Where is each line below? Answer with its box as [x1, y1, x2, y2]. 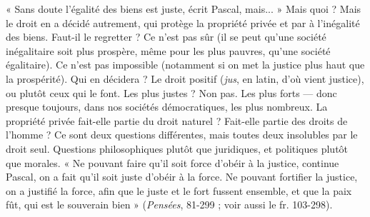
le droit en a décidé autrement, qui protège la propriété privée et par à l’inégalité [6, 15, 360, 30]
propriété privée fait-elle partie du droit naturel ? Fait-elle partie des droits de [6, 113, 348, 128]
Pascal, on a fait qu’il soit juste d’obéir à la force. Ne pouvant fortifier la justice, [6, 169, 358, 184]
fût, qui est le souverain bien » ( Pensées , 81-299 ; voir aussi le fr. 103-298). [6, 197, 333, 212]
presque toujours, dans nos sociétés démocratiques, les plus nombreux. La [6, 99, 328, 114]
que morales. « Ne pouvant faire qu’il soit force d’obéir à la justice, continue [6, 155, 339, 170]
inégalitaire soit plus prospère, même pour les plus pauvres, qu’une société [6, 43, 331, 58]
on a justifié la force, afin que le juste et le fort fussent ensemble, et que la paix [6, 183, 352, 198]
